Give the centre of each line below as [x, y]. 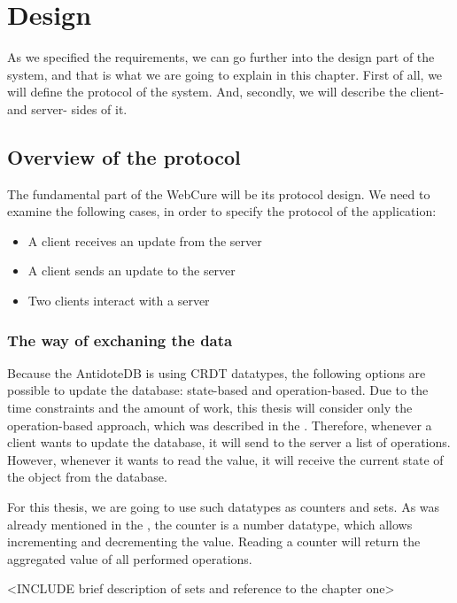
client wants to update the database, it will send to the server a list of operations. [229, 442]
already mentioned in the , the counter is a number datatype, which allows [210, 524]
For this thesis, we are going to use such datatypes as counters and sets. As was [224, 507]
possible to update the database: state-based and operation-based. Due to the [218, 390]
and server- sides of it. [67, 108]
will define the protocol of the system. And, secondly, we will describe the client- [226, 92]
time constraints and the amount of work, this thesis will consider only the [210, 408]
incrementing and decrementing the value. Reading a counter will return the [214, 541]
